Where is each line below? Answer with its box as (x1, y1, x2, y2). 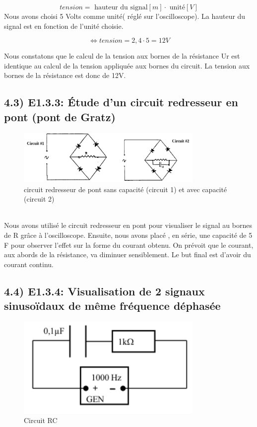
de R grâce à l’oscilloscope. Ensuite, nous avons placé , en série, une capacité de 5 (4, 230, 253, 240)
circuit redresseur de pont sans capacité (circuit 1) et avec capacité (24, 184, 227, 194)
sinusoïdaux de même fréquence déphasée (4, 298, 221, 313)
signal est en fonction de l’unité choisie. (4, 20, 124, 31)
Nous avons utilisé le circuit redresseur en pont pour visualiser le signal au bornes (4, 220, 252, 230)
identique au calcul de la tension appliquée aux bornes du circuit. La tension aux (4, 60, 250, 71)
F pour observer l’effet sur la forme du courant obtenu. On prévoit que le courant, (4, 239, 254, 250)
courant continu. (4, 259, 54, 269)
